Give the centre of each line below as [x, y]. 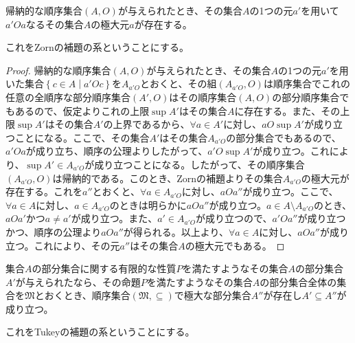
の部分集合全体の [298, 281]
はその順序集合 [203, 97]
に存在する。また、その [287, 110]
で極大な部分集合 [213, 295]
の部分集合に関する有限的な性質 [104, 268]
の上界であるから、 [147, 124]
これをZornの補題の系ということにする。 [97, 47]
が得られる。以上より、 [176, 231]
